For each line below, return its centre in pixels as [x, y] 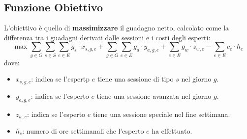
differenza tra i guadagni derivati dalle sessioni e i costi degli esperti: [107, 37]
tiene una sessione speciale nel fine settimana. [161, 114]
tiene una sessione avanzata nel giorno [154, 96]
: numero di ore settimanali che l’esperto [83, 131]
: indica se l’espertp [61, 79]
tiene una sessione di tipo [135, 79]
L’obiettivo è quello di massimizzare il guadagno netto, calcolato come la [117, 28]
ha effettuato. [172, 131]
